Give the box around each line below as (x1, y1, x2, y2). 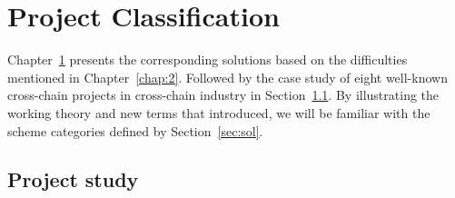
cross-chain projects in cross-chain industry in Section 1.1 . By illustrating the (7, 85, 440, 104)
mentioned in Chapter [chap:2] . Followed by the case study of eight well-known (7, 67, 448, 86)
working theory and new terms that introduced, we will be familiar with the (7, 103, 430, 122)
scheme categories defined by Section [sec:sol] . (7, 121, 263, 140)
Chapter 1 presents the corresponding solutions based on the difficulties (7, 50, 408, 69)
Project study (7, 165, 139, 193)
